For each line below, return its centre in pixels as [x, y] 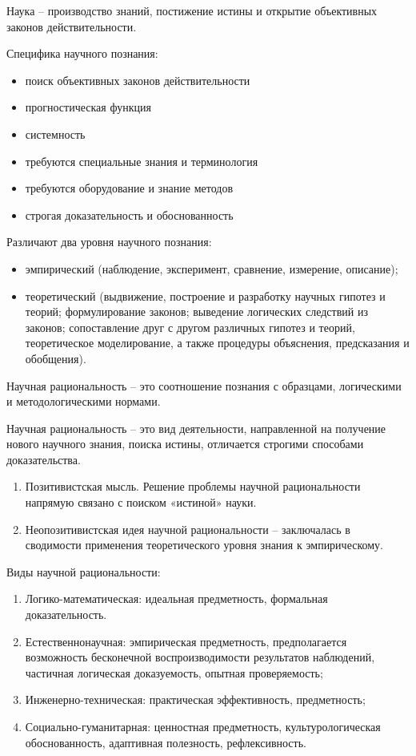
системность [55, 133]
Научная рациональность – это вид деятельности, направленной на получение [196, 428]
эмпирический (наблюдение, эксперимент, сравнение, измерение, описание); [212, 268]
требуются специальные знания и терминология [142, 161]
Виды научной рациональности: [84, 571]
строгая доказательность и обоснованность [129, 214]
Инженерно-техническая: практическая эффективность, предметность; [195, 699]
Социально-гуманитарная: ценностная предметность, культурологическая [203, 726]
